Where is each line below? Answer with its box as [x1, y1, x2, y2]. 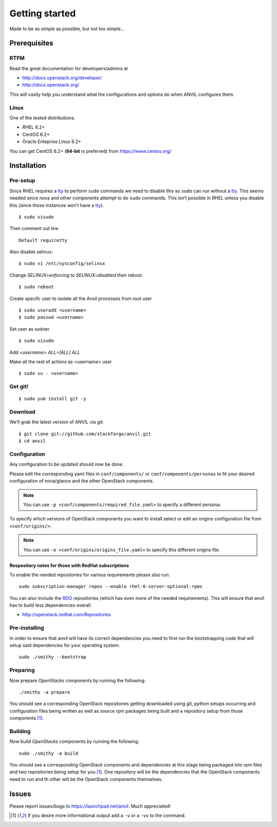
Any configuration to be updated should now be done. [9, 461, 124, 468]
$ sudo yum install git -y [18, 396, 87, 402]
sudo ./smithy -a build [18, 750, 78, 756]
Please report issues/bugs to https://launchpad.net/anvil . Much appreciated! [9, 803, 171, 809]
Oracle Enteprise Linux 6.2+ [22, 138, 82, 145]
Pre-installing [9, 624, 45, 632]
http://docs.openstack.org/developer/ [22, 75, 102, 81]
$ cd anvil [18, 438, 46, 444]
